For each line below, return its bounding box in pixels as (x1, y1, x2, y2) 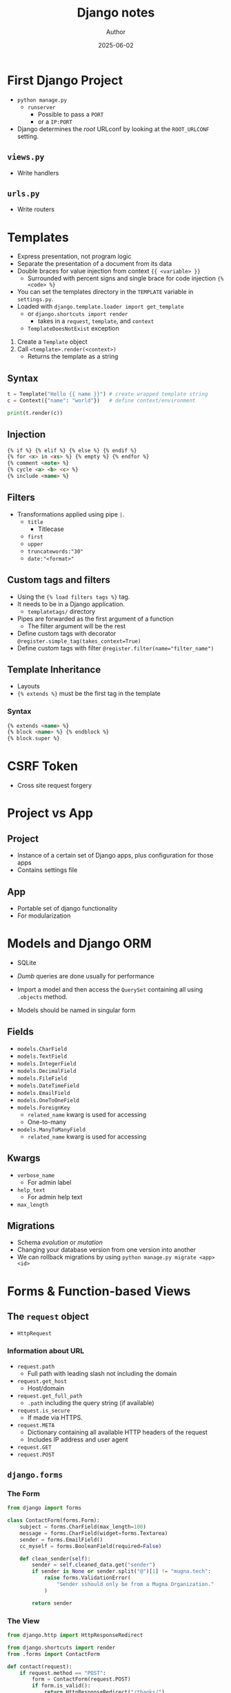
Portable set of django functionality (17, 904, 118, 912)
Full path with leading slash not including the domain (27, 1369, 177, 1377)
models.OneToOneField (17, 1096, 79, 1104)
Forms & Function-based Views (7, 1283, 191, 1299)
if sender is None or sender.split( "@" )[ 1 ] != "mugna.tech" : (32, 1568, 212, 1575)
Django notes (77, 5, 155, 21)
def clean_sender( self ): (19, 1555, 91, 1562)
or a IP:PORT (37, 117, 72, 126)
